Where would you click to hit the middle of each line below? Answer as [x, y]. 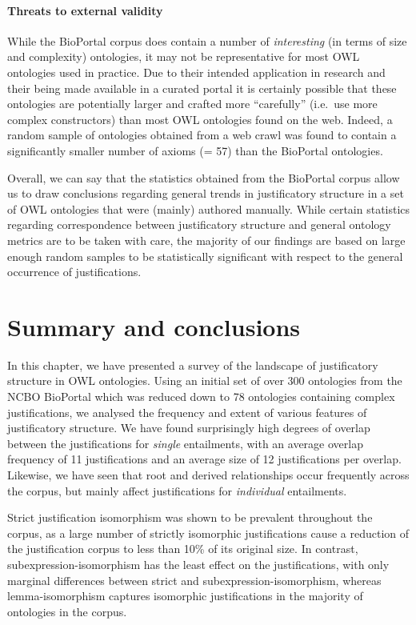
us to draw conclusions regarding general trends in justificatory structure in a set [206, 193]
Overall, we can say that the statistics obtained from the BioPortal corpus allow [204, 177]
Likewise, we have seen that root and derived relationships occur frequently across [208, 474]
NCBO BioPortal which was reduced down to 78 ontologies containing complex [201, 397]
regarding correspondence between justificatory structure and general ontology [199, 224]
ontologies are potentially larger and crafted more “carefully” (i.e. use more [192, 104]
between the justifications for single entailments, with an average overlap [185, 443]
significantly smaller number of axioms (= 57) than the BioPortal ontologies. [195, 150]
